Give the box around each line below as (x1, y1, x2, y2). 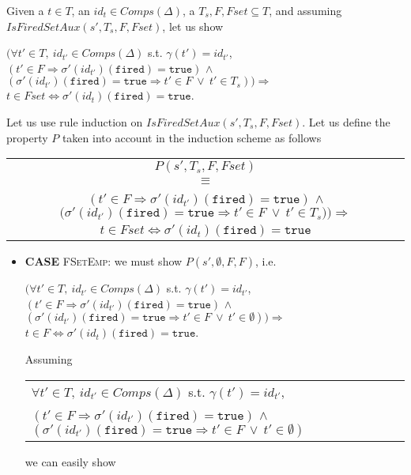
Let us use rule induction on (6, 113, 143, 130)
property (6, 129, 48, 145)
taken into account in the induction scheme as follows (62, 129, 322, 145)
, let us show (162, 17, 224, 34)
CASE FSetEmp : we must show (25, 253, 183, 270)
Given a (6, 2, 44, 18)
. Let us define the (302, 113, 390, 130)
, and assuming (269, 2, 342, 18)
